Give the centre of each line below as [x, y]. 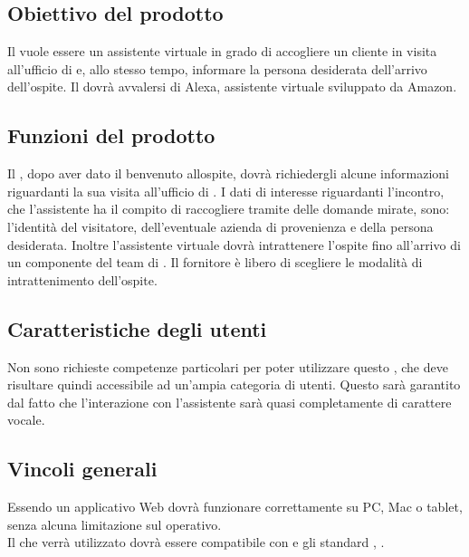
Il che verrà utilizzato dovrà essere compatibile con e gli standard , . [196, 542]
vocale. [26, 420]
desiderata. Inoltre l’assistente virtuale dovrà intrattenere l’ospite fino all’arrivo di [234, 244]
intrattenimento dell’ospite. [82, 279]
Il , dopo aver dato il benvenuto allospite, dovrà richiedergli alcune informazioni [228, 173]
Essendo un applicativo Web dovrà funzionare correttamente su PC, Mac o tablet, [235, 507]
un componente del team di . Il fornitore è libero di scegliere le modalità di [215, 262]
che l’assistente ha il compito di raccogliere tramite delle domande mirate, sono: [229, 209]
